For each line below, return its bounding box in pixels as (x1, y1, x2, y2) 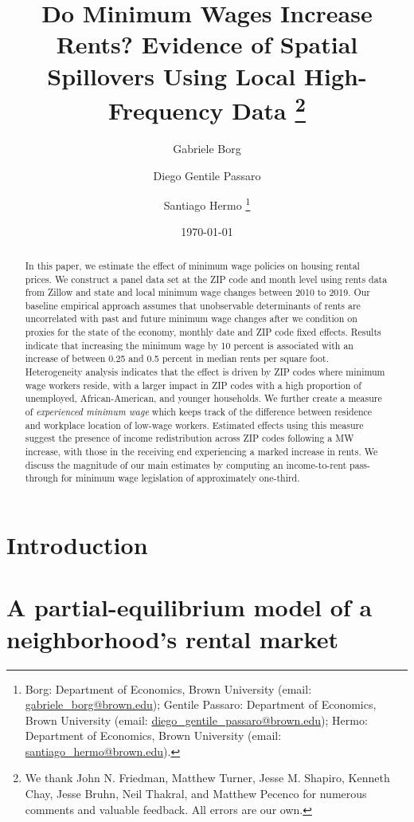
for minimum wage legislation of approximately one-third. (61, 471, 300, 485)
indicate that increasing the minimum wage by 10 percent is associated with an (25, 338, 353, 352)
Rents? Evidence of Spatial (56, 28, 358, 61)
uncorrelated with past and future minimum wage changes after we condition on (25, 312, 357, 325)
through (25, 471, 58, 485)
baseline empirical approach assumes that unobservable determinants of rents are (25, 298, 361, 312)
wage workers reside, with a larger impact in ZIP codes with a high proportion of (25, 378, 361, 391)
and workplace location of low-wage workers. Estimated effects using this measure (25, 418, 364, 431)
